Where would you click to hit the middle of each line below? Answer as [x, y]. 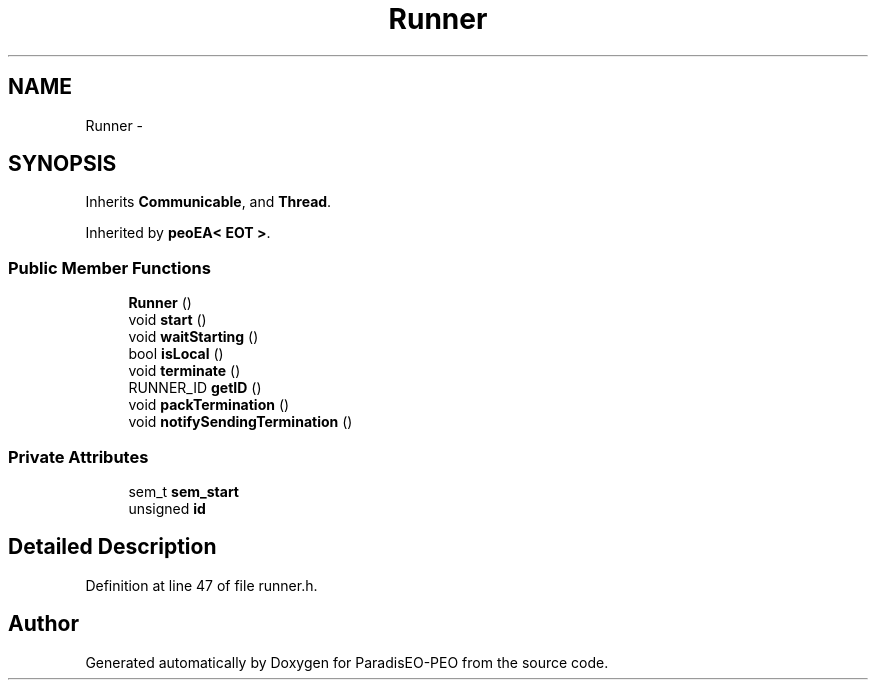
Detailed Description [112, 547]
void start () [167, 320]
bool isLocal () [176, 354]
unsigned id [167, 508]
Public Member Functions [109, 267]
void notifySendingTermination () [240, 422]
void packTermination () [209, 405]
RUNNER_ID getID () [195, 388]
